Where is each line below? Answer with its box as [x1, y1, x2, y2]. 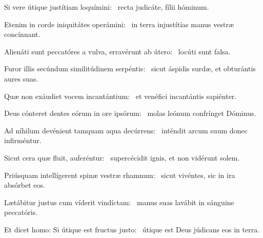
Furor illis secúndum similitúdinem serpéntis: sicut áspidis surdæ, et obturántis [4, 63, 256, 74]
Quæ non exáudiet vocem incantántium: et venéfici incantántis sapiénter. [4, 90, 237, 101]
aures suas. [4, 73, 38, 84]
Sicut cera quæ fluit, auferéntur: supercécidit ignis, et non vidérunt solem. [4, 152, 240, 163]
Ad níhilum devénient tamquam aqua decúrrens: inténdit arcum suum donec [4, 125, 248, 135]
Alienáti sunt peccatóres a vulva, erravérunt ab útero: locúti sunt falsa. [4, 46, 231, 56]
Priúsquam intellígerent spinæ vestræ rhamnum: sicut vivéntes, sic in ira [4, 169, 235, 180]
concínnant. [4, 29, 41, 39]
